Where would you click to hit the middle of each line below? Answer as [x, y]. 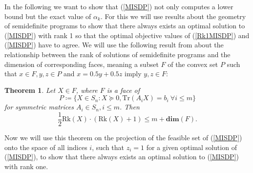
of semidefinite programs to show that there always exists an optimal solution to [125, 26]
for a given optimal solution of [191, 147]
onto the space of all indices [46, 147]
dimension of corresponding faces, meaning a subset [82, 64]
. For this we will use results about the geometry [173, 16]
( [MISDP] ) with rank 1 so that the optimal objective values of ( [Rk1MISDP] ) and [127, 35]
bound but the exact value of [48, 16]
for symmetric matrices [39, 107]
